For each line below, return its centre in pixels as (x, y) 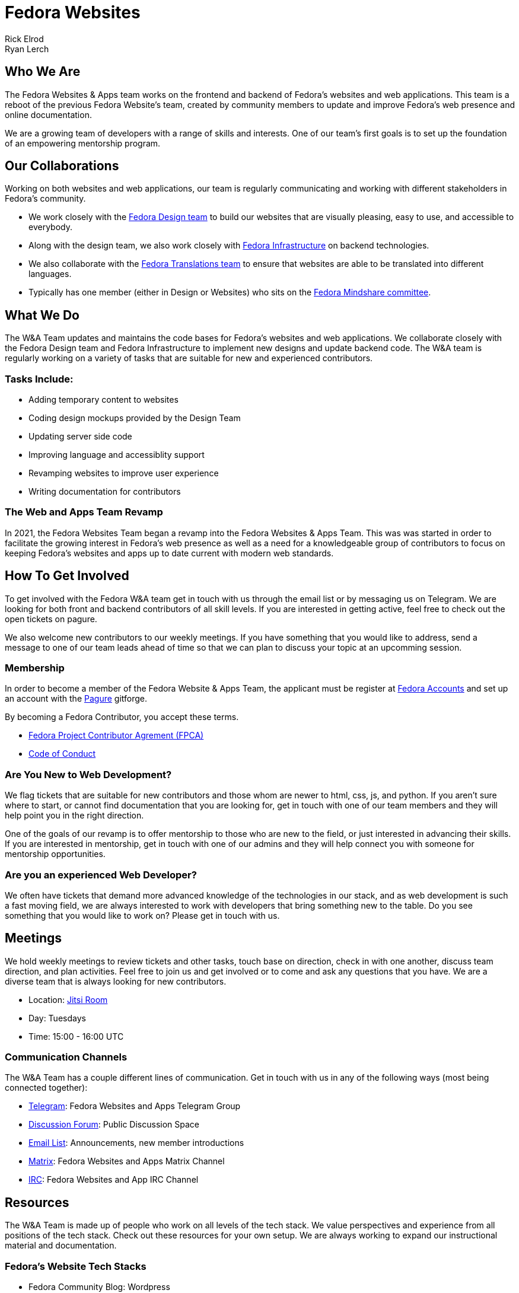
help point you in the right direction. (74, 816)
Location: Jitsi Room (68, 999)
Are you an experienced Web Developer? (101, 875)
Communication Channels (66, 1057)
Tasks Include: (39, 379)
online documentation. (48, 114)
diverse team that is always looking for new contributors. (116, 981)
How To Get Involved (67, 576)
